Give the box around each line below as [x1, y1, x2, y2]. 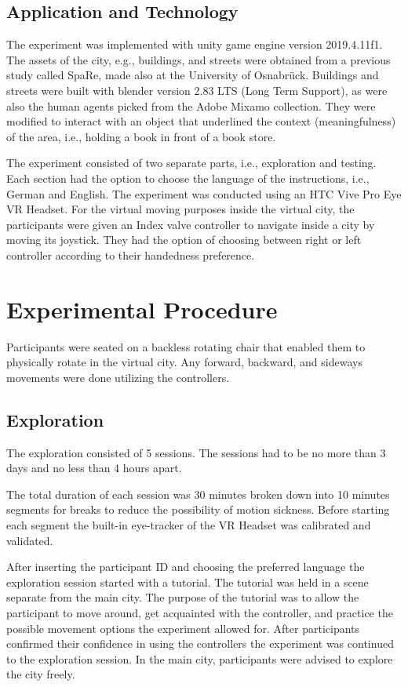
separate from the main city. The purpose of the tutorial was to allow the [6, 589, 359, 605]
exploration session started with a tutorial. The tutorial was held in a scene [6, 573, 369, 590]
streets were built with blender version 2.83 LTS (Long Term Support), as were [6, 82, 388, 98]
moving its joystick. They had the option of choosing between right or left [6, 231, 362, 248]
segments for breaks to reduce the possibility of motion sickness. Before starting [6, 501, 390, 518]
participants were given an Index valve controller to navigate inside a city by [6, 216, 375, 232]
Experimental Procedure [6, 293, 278, 325]
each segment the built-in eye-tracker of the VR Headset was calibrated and [6, 517, 371, 533]
